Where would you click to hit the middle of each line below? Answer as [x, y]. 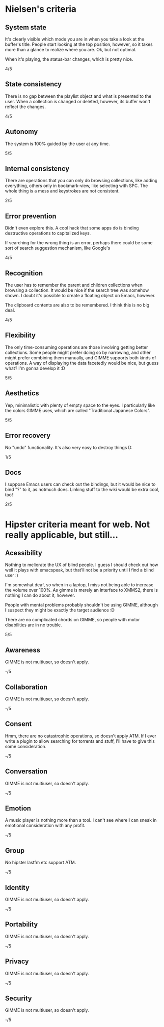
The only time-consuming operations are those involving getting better [77, 347]
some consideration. [26, 746]
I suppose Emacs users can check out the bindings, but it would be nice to [80, 484]
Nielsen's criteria [41, 9]
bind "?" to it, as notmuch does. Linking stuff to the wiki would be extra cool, [82, 490]
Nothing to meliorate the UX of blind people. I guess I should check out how [82, 565]
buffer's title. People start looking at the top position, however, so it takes [79, 44]
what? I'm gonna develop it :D [35, 368]
